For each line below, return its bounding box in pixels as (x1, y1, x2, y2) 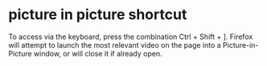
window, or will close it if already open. (33, 49, 162, 58)
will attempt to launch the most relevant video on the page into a (8, 40, 221, 49)
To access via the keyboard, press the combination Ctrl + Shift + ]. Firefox (8, 32, 253, 41)
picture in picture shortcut (8, 6, 187, 24)
